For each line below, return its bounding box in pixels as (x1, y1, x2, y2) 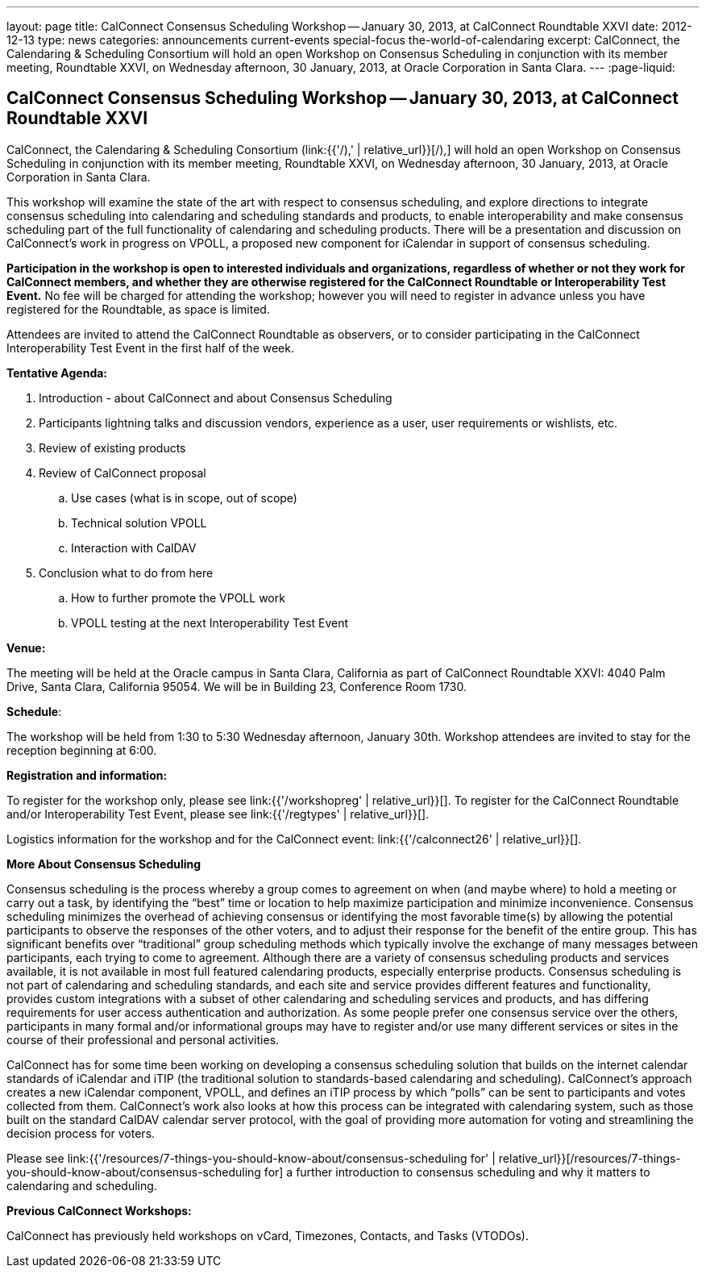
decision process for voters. (6, 1126, 156, 1140)
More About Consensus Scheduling (6, 856, 201, 871)
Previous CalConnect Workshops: (6, 1203, 192, 1218)
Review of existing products (39, 440, 186, 455)
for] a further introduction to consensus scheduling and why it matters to (264, 1164, 650, 1179)
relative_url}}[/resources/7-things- (498, 1151, 681, 1165)
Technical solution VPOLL (71, 515, 207, 530)
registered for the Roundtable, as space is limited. (6, 302, 270, 316)
